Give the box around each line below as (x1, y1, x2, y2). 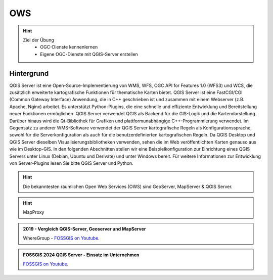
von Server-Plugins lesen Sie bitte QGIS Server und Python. (9, 160, 133, 166)
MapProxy (23, 209, 44, 215)
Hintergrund (9, 69, 49, 78)
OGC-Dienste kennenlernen (40, 44, 98, 50)
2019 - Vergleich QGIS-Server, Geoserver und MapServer (23, 225, 146, 232)
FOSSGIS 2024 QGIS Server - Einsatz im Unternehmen (23, 252, 140, 258)
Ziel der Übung (23, 37, 54, 43)
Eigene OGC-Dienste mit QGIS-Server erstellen (40, 51, 139, 57)
